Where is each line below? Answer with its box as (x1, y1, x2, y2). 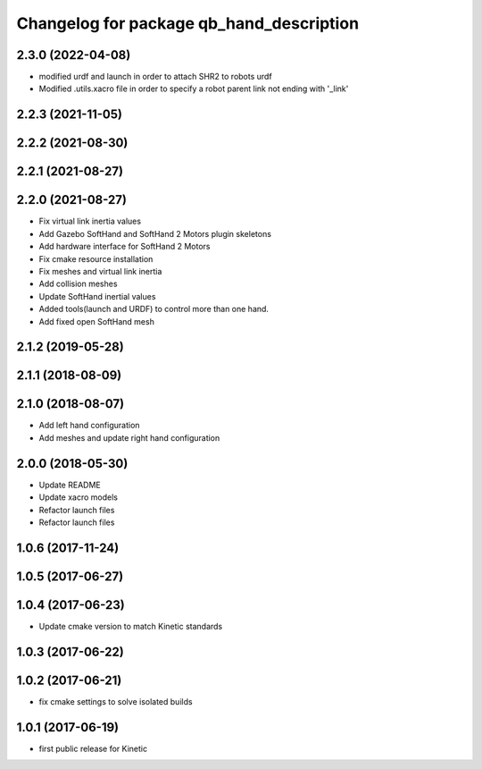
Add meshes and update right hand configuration (38, 432, 220, 443)
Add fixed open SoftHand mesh (38, 316, 155, 326)
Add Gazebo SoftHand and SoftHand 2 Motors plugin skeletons (38, 228, 272, 239)
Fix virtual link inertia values (38, 215, 142, 227)
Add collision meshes (38, 278, 118, 290)
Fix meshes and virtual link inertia (38, 266, 162, 276)
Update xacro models (38, 492, 119, 503)
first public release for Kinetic (38, 743, 147, 754)
